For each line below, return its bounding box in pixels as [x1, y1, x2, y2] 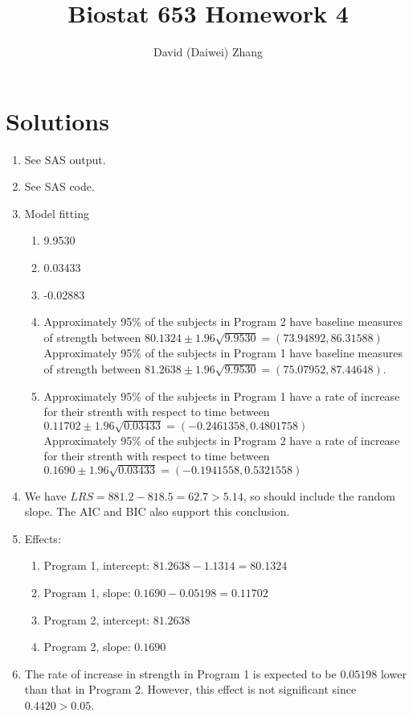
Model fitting [24, 204, 89, 221]
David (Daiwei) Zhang [153, 43, 264, 60]
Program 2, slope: [43, 638, 131, 655]
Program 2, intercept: [43, 611, 149, 628]
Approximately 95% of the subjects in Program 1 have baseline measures [43, 344, 403, 361]
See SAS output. [24, 150, 106, 167]
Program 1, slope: [43, 583, 131, 600]
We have [24, 487, 67, 504]
